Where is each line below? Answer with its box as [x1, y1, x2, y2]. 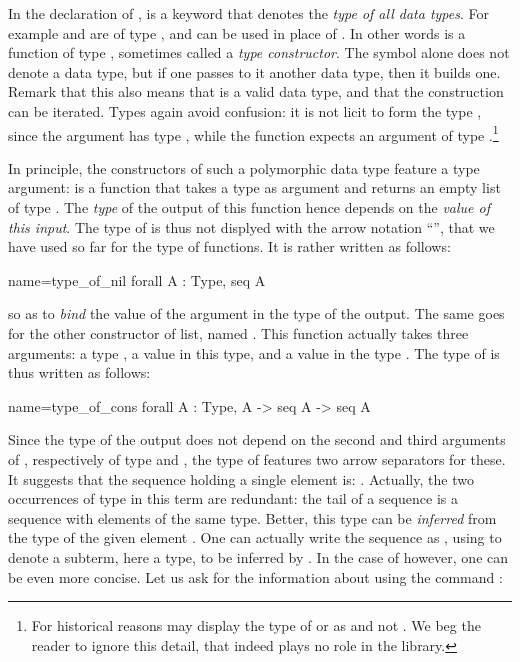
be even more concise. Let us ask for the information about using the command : [8, 566, 503, 587]
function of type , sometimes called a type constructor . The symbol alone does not [8, 42, 510, 63]
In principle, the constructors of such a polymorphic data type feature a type [8, 157, 480, 178]
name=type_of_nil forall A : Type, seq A [8, 269, 266, 290]
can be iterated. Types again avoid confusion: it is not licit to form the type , [8, 100, 482, 121]
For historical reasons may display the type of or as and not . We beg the [31, 615, 481, 636]
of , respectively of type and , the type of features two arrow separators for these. [8, 448, 506, 469]
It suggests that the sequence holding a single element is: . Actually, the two [8, 468, 474, 489]
